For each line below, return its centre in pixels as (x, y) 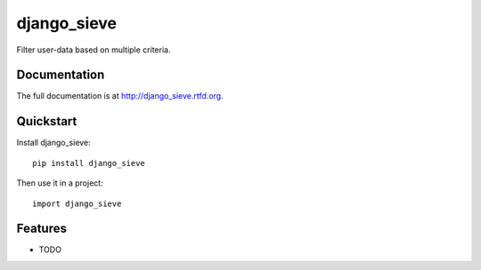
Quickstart (47, 121)
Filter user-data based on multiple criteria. (94, 50)
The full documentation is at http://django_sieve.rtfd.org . (120, 96)
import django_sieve (77, 203)
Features (41, 229)
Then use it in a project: (60, 183)
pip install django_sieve (89, 163)
